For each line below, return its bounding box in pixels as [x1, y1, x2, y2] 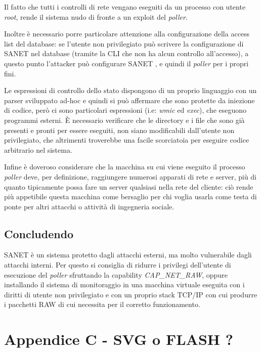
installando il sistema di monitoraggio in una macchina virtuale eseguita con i [4, 279, 245, 290]
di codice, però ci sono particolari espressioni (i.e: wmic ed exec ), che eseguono [4, 105, 247, 115]
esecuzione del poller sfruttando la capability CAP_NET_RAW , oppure [4, 269, 228, 280]
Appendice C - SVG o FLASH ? [4, 329, 233, 349]
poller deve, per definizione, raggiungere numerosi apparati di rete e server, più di [4, 171, 257, 182]
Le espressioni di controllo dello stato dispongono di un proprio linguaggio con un [4, 85, 257, 96]
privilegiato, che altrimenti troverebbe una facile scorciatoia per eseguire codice [4, 135, 249, 145]
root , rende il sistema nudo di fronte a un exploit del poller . [4, 11, 188, 22]
